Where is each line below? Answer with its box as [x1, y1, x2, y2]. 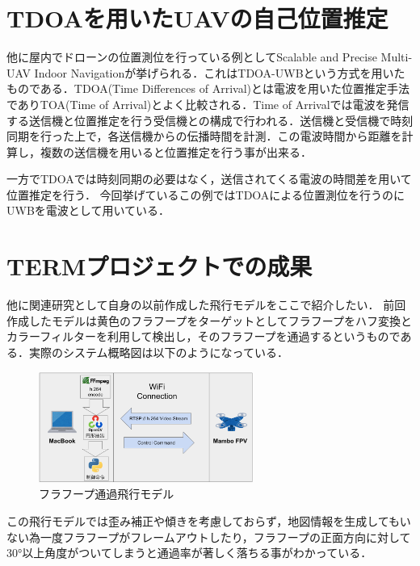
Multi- [380, 48, 413, 65]
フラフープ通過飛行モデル [39, 485, 174, 502]
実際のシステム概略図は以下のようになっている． [28, 343, 288, 360]
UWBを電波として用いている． [6, 202, 170, 219]
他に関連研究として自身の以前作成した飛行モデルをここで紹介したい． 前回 [6, 296, 406, 313]
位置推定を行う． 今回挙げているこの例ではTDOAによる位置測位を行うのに [6, 186, 405, 203]
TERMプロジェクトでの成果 [6, 249, 313, 283]
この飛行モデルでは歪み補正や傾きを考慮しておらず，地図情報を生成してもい [6, 512, 411, 529]
